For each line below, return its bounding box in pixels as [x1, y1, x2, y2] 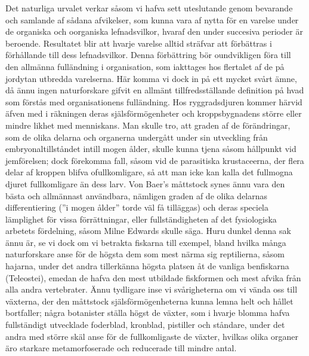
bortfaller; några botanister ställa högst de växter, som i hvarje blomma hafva [5, 306, 290, 319]
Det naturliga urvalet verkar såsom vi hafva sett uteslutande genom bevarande [5, 2, 293, 14]
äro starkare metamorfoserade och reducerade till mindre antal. [5, 342, 237, 354]
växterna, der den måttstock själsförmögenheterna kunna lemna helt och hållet [5, 294, 293, 307]
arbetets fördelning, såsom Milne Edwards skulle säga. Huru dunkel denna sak [5, 224, 291, 237]
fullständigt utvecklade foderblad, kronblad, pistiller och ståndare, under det [5, 318, 285, 331]
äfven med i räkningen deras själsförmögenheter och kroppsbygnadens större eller [5, 107, 302, 120]
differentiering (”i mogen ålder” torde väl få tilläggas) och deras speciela [5, 201, 269, 214]
